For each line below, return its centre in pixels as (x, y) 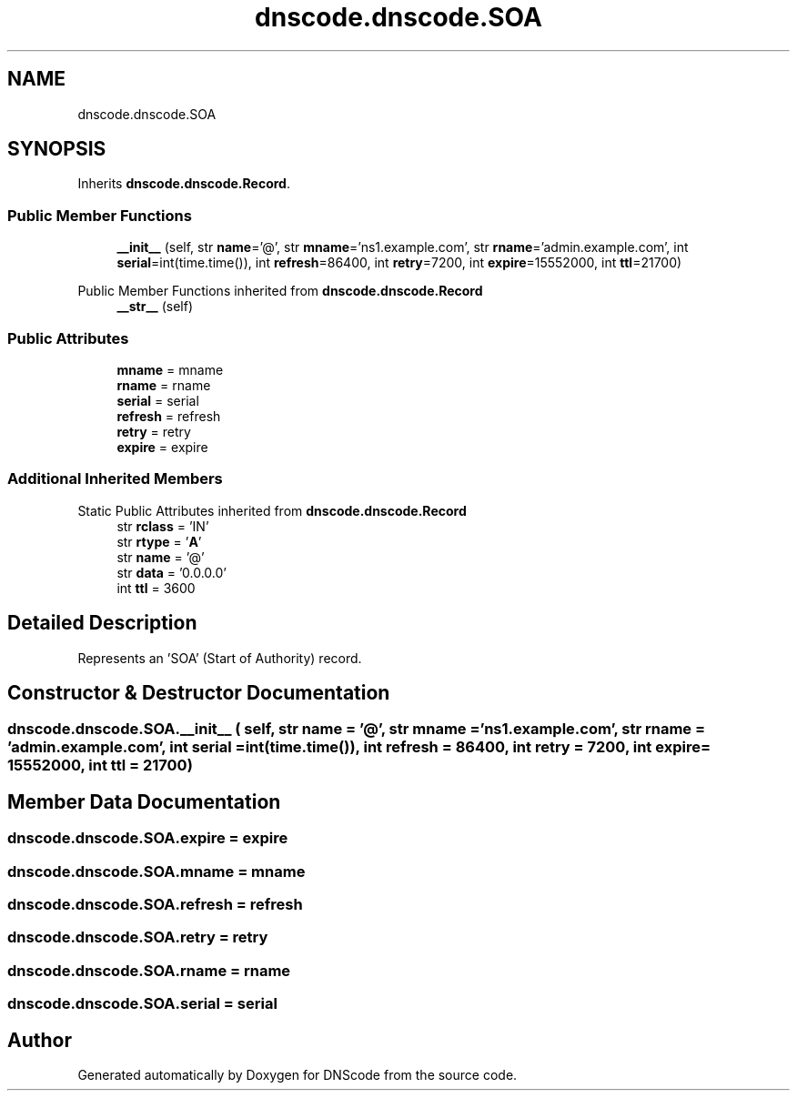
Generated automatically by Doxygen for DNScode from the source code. (298, 1074)
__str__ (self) (155, 307)
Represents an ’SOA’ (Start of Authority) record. (220, 658)
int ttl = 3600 (156, 588)
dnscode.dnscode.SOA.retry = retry (138, 937)
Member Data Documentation (144, 801)
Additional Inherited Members (115, 479)
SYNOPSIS (57, 149)
